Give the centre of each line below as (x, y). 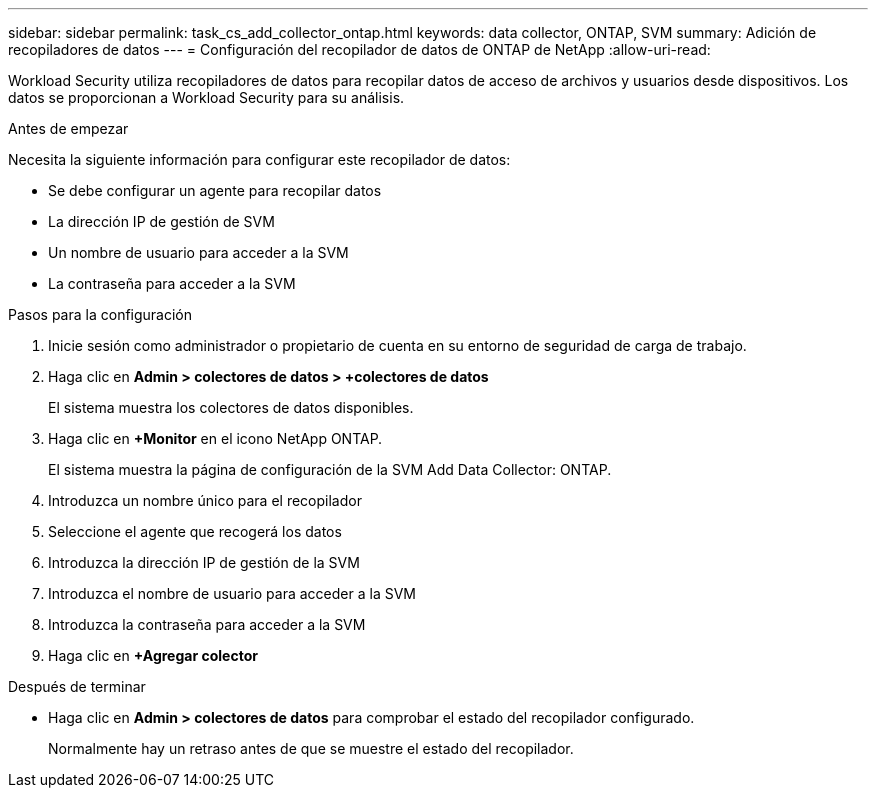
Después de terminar (77, 686)
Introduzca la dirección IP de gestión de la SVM (204, 562)
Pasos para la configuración (100, 314)
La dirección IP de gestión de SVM (161, 221)
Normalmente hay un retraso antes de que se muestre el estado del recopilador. (311, 748)
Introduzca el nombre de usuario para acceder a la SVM (232, 593)
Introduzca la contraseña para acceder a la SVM (207, 624)
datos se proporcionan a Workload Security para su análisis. (206, 97)
